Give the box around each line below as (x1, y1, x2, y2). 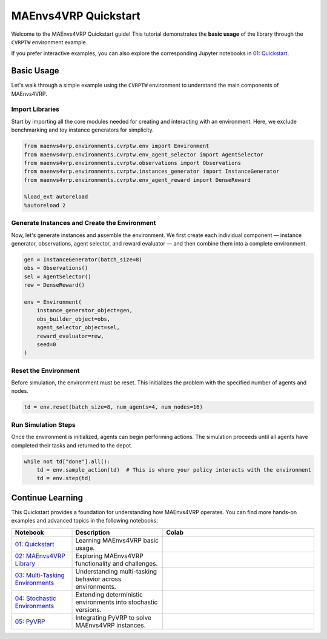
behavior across (75, 575, 122, 583)
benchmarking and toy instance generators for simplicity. (11, 126, 154, 133)
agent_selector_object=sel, (36, 324, 121, 331)
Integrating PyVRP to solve (75, 613, 151, 621)
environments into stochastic (75, 598, 158, 606)
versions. (75, 605, 102, 614)
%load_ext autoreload (24, 193, 88, 200)
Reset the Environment (11, 366, 80, 375)
